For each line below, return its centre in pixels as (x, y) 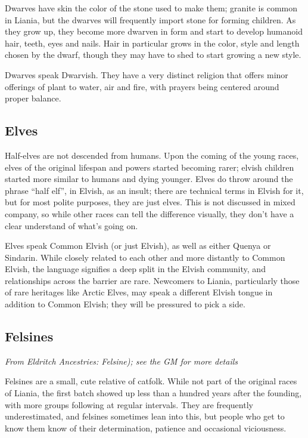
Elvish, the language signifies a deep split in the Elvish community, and (135, 269)
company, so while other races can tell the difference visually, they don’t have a (150, 213)
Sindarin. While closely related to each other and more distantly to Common (145, 257)
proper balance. (33, 98)
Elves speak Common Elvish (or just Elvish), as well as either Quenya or (138, 246)
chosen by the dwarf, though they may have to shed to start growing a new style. (153, 55)
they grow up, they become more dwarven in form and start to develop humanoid (154, 31)
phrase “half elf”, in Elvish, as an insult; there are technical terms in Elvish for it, (154, 190)
